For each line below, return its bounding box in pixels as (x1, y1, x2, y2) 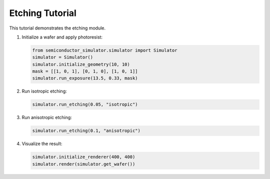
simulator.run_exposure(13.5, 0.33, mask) (32, 75, 138, 81)
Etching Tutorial (9, 7, 77, 18)
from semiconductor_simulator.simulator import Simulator (32, 47, 177, 53)
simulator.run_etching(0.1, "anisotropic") (32, 128, 141, 133)
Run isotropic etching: (21, 88, 67, 94)
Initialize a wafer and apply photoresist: (21, 34, 102, 40)
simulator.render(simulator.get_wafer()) (32, 161, 135, 167)
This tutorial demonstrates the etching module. (9, 25, 106, 31)
